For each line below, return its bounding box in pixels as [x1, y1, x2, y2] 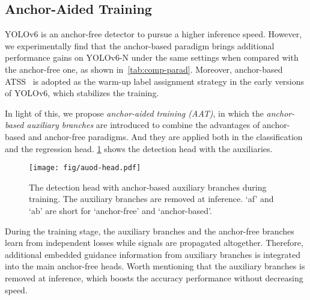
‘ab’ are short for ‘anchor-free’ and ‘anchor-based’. [29, 204, 212, 216]
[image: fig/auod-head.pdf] [29, 164, 141, 173]
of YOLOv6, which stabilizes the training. [5, 87, 159, 99]
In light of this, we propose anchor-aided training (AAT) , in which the [5, 106, 264, 119]
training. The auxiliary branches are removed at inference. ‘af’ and [29, 192, 274, 205]
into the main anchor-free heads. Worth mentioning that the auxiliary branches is [5, 260, 305, 272]
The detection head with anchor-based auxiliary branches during [29, 180, 267, 193]
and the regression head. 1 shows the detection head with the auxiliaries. [5, 142, 273, 155]
